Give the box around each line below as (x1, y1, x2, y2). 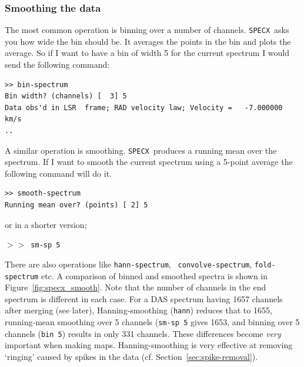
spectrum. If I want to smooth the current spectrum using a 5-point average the (5, 156, 293, 168)
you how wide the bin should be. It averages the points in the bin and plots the (5, 35, 291, 47)
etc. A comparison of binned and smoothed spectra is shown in (41, 269, 268, 282)
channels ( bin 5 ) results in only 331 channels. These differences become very (5, 327, 281, 339)
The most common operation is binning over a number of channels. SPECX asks (5, 24, 289, 36)
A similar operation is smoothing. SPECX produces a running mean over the (5, 144, 277, 156)
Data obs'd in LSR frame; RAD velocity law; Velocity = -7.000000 (5, 103, 283, 112)
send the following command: (5, 58, 110, 71)
